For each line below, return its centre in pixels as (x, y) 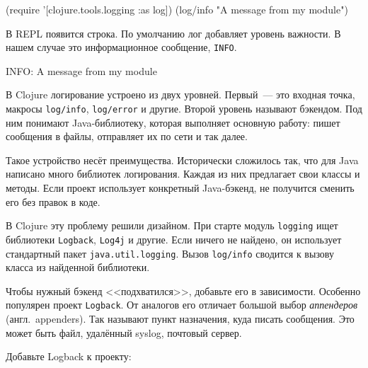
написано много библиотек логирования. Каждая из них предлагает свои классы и (183, 174)
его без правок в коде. (53, 201)
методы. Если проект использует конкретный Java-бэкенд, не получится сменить (180, 188)
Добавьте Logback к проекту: (69, 356)
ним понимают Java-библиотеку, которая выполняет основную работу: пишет (173, 122)
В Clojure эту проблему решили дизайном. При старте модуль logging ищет (172, 225)
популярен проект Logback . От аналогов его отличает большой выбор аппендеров (182, 305)
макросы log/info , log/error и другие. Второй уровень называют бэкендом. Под (184, 109)
